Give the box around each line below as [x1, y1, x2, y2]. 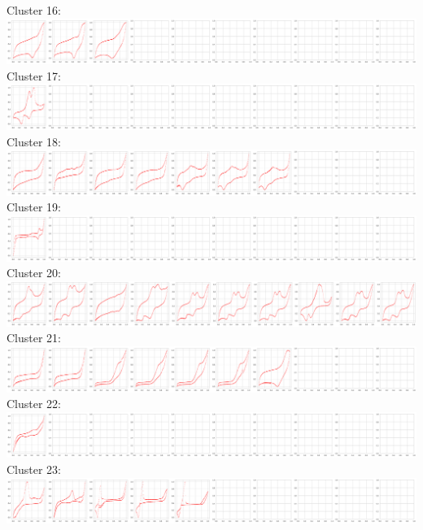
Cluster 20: [7, 264, 62, 281]
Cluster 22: [7, 395, 62, 412]
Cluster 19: [7, 198, 62, 215]
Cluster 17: [7, 67, 62, 84]
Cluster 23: [7, 460, 62, 477]
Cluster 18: [7, 132, 62, 150]
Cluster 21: [7, 329, 62, 346]
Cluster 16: [7, 2, 62, 18]
